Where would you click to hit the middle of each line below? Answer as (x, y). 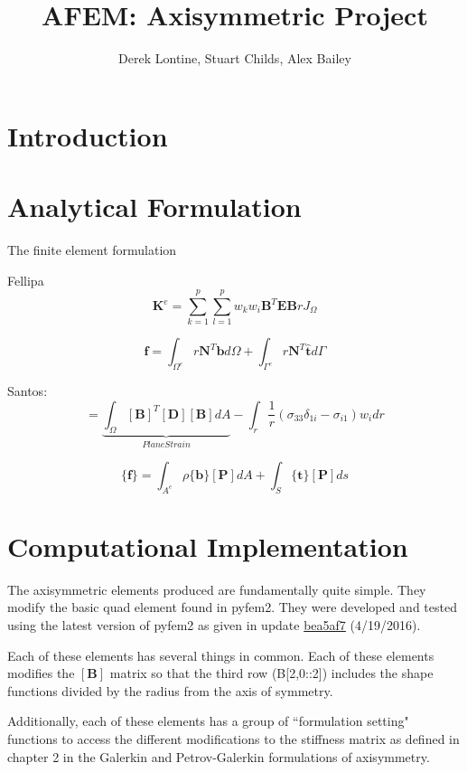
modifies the (41, 673)
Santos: (28, 391)
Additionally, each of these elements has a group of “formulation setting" (208, 721)
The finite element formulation (92, 250)
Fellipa (26, 280)
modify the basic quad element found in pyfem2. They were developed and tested (232, 607)
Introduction (88, 135)
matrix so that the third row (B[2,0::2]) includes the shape (271, 673)
